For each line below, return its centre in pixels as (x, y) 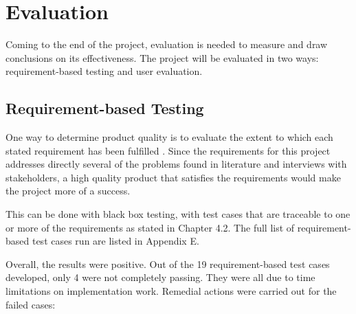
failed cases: (31, 304)
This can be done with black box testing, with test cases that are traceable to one (178, 214)
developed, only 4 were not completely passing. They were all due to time (160, 277)
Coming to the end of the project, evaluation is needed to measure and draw (167, 44)
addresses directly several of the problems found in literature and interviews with (176, 164)
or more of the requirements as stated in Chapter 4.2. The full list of (150, 227)
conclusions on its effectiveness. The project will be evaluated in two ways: (162, 57)
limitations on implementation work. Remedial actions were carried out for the (171, 291)
